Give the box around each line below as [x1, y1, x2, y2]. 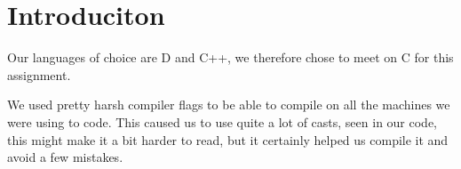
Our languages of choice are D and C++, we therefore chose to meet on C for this [7, 48, 454, 67]
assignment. [7, 65, 71, 84]
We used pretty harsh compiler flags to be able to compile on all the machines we [7, 95, 450, 114]
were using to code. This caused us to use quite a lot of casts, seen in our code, [7, 112, 438, 131]
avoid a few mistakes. [7, 148, 123, 166]
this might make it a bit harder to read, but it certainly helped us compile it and [7, 130, 449, 149]
